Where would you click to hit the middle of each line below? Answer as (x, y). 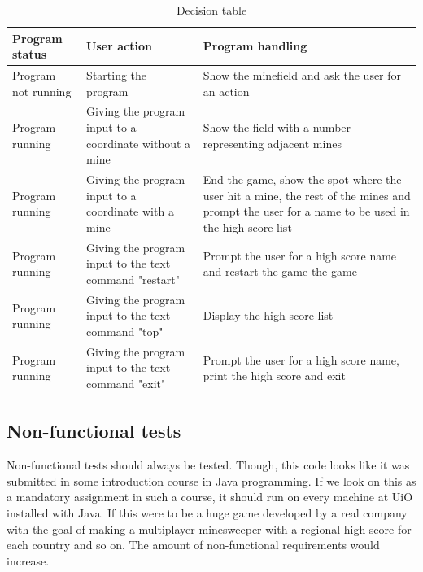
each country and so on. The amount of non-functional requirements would (193, 545)
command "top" (125, 331)
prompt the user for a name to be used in (306, 211)
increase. (28, 560)
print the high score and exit (274, 376)
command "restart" (133, 279)
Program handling (255, 46)
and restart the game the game (280, 271)
